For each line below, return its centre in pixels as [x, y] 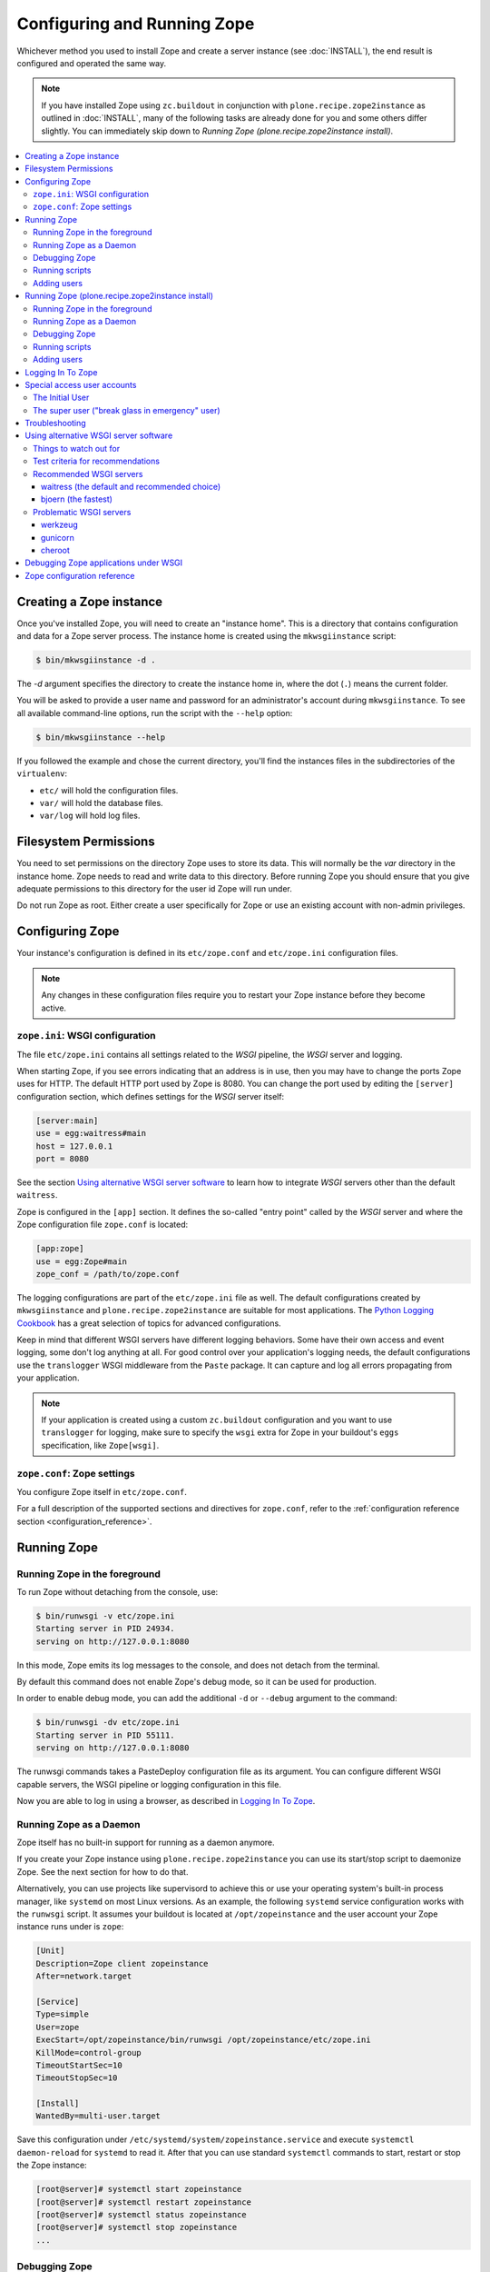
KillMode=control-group [89, 2053]
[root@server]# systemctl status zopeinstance [141, 2215]
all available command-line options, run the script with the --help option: [155, 712]
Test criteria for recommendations [97, 461]
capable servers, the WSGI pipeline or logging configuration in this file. [149, 1784]
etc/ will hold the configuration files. [109, 790]
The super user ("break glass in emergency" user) [127, 410]
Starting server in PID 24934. [106, 1629]
